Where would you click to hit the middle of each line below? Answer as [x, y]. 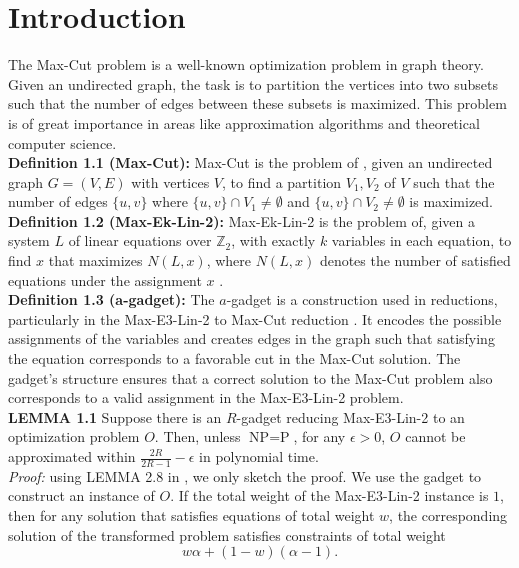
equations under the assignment [105, 279]
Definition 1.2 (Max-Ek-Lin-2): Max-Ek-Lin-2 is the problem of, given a [241, 220]
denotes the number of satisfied [415, 260]
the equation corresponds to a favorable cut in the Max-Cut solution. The [234, 358]
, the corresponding [448, 515]
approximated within [72, 456]
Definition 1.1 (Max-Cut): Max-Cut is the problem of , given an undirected [250, 162]
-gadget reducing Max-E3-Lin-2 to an [350, 416]
